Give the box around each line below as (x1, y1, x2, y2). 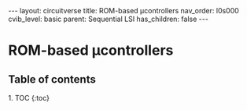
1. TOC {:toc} (8, 94, 50, 102)
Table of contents (8, 73, 96, 86)
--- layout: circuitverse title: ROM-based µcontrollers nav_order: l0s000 (8, 6, 240, 15)
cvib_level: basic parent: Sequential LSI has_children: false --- (8, 14, 208, 23)
